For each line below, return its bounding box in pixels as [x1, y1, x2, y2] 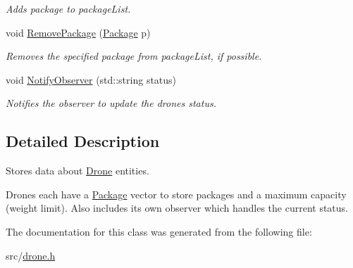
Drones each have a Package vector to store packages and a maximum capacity [6, 186, 347, 201]
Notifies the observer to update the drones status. [6, 96, 216, 110]
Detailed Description [6, 130, 160, 152]
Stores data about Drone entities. [6, 163, 149, 178]
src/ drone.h [6, 248, 56, 262]
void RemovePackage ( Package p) [6, 25, 151, 39]
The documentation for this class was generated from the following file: [6, 224, 312, 238]
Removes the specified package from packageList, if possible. [6, 49, 262, 63]
